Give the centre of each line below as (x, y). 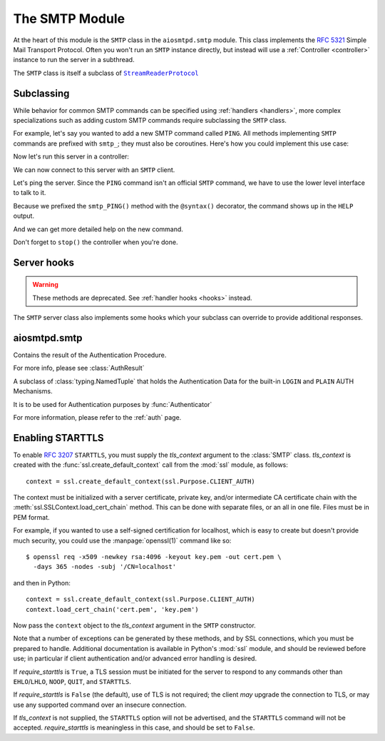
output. (24, 216)
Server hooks (44, 262)
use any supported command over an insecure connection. (100, 705)
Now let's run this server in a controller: (71, 156)
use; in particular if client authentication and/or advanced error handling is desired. (135, 659)
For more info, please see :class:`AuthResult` (79, 368)
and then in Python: (42, 583)
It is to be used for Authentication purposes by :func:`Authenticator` (113, 404)
